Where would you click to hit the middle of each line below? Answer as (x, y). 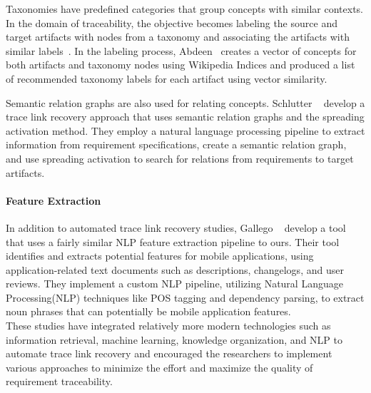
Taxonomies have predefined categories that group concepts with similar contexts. (185, 9)
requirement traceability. (59, 381)
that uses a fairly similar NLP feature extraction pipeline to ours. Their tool (173, 241)
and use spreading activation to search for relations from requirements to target (180, 158)
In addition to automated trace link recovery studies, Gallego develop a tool (176, 227)
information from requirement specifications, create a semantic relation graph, (176, 144)
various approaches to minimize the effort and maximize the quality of (159, 367)
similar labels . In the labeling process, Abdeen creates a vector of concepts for (181, 50)
